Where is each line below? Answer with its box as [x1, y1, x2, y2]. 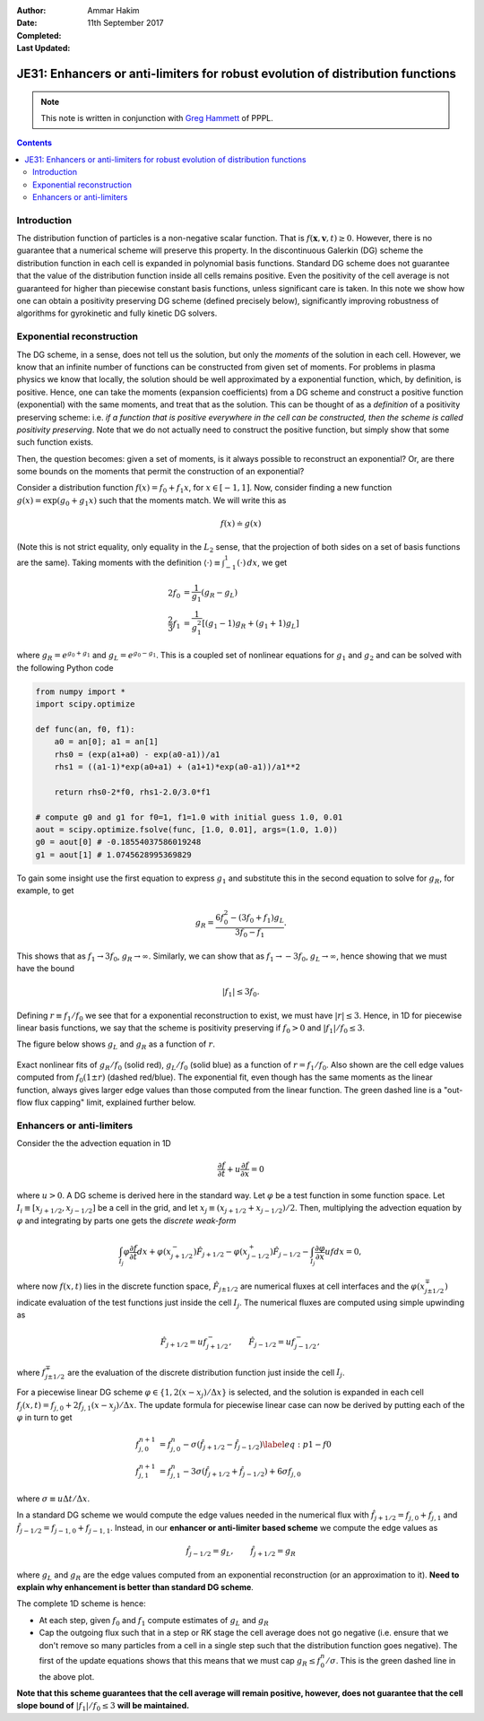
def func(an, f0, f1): [35, 724, 135, 734]
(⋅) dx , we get [237, 557, 288, 568]
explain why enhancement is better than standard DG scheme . [16, 1581, 255, 1592]
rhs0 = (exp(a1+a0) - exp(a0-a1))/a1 [54, 749, 220, 760]
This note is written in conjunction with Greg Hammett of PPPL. [40, 112, 273, 123]
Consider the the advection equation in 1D [16, 1138, 172, 1149]
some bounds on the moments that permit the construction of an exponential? [16, 466, 305, 477]
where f [16, 1367, 47, 1378]
